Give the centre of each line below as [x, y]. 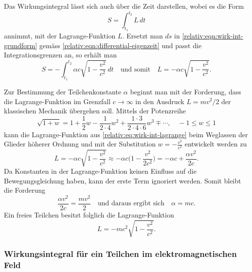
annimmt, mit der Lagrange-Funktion [60, 36]
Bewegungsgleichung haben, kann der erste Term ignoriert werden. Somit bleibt [123, 180]
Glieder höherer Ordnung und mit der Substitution [80, 144]
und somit [135, 69]
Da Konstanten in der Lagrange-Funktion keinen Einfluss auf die [100, 171]
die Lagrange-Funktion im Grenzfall [57, 101]
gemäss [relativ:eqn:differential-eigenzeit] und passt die [120, 45]
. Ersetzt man [143, 36]
